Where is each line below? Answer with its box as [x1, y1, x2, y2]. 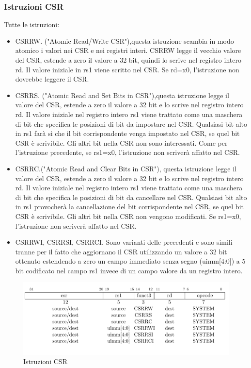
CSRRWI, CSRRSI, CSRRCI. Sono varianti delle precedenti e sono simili [15, 237, 233, 247]
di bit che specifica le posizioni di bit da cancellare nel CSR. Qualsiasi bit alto [15, 192, 247, 202]
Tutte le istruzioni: [4, 19, 60, 30]
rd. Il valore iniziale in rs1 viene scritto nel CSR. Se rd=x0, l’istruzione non [15, 64, 239, 74]
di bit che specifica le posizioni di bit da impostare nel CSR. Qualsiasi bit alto [15, 118, 247, 129]
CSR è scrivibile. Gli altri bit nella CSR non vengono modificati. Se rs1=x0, [15, 211, 241, 221]
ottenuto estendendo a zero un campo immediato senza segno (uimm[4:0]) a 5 [15, 256, 246, 266]
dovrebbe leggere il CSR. [15, 74, 89, 84]
